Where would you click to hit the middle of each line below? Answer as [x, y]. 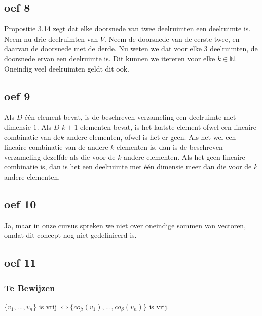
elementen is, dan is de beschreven [170, 147]
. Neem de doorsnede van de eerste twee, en [172, 38]
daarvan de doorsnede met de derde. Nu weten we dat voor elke [103, 48]
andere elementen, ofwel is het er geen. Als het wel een [151, 137]
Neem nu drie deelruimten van [51, 38]
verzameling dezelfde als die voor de [60, 156]
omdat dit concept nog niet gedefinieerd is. [70, 235]
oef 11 [20, 262]
